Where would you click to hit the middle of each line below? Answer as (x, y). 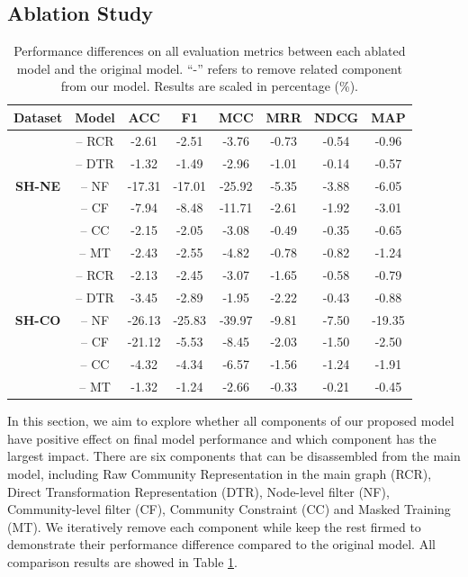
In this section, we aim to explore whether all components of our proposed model (231, 421)
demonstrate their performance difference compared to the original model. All (221, 544)
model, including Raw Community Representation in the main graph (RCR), (220, 473)
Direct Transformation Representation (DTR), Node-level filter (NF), (198, 491)
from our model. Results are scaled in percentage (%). (210, 86)
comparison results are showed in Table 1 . (122, 561)
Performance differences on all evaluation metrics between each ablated (210, 51)
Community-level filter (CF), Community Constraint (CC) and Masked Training (229, 509)
